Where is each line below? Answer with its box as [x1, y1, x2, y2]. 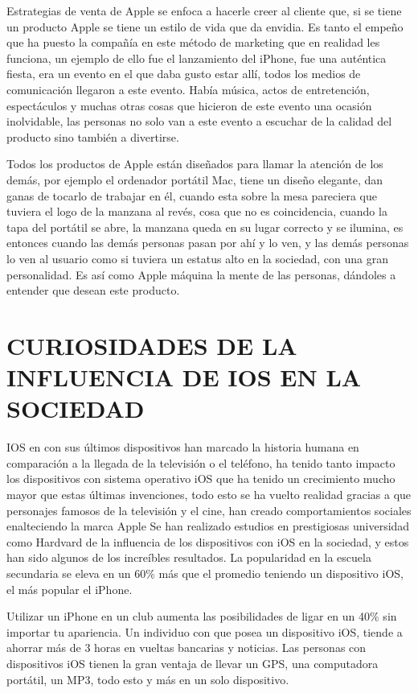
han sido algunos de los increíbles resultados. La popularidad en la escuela [6, 549, 371, 566]
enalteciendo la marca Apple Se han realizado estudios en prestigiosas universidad [6, 518, 410, 534]
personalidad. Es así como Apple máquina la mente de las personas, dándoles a [6, 266, 396, 283]
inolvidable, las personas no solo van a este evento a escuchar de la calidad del [6, 113, 392, 130]
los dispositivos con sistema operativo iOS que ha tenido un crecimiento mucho [6, 470, 395, 487]
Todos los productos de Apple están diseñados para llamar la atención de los [6, 155, 383, 172]
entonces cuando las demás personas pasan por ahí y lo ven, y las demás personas [6, 234, 409, 251]
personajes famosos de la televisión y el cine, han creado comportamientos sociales [6, 501, 412, 518]
